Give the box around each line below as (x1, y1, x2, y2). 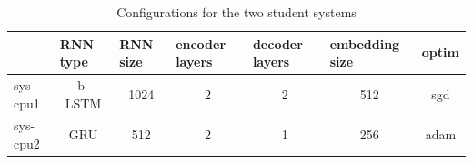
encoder (176, 34, 226, 53)
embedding (329, 34, 400, 53)
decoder (252, 34, 303, 53)
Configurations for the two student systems (116, 3, 357, 21)
